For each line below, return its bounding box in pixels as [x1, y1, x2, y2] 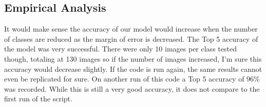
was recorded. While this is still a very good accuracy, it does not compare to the [4, 83, 260, 94]
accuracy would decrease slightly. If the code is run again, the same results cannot [4, 63, 262, 74]
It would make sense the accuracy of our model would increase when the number [4, 23, 258, 34]
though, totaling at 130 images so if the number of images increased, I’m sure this [4, 53, 262, 64]
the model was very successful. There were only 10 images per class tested [4, 43, 237, 54]
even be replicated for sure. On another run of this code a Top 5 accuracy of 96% [4, 73, 260, 84]
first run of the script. [4, 93, 72, 104]
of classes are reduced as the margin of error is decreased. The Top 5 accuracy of [4, 33, 258, 44]
